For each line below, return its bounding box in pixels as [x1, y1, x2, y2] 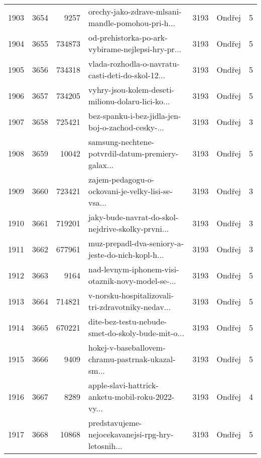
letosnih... [88, 440, 122, 451]
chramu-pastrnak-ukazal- [88, 353, 176, 365]
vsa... [88, 197, 107, 208]
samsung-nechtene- [88, 136, 154, 147]
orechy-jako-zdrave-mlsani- [88, 6, 182, 17]
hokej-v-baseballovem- [88, 342, 166, 353]
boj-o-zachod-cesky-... [88, 121, 164, 133]
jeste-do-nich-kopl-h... [88, 249, 164, 260]
